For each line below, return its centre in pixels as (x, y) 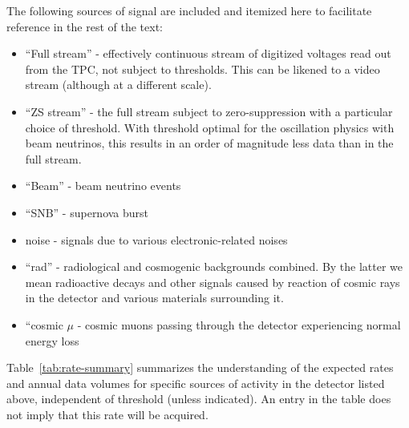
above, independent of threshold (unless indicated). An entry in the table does (199, 399)
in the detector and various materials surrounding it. (154, 298)
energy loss (52, 340)
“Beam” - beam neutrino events (103, 186)
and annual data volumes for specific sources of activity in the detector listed (196, 383)
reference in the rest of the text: (85, 26)
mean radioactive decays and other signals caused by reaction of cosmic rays (213, 282)
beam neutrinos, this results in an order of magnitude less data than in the (209, 143)
